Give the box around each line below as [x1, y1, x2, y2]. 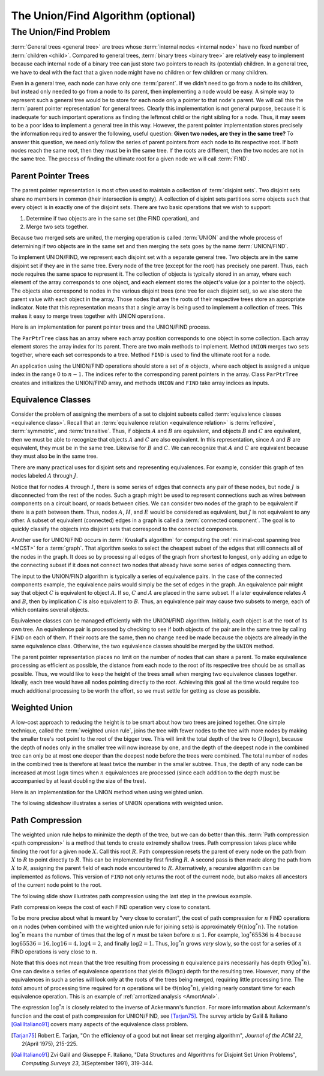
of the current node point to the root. [11, 881, 102, 889]
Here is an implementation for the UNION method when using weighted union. [11, 788, 204, 795]
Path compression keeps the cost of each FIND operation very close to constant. [11, 904, 211, 911]
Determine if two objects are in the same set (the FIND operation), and [26, 214, 200, 222]
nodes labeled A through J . [11, 472, 78, 479]
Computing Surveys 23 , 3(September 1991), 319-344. [22, 1059, 154, 1066]
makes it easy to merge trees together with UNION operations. [11, 312, 166, 320]
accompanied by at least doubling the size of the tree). [11, 777, 146, 785]
